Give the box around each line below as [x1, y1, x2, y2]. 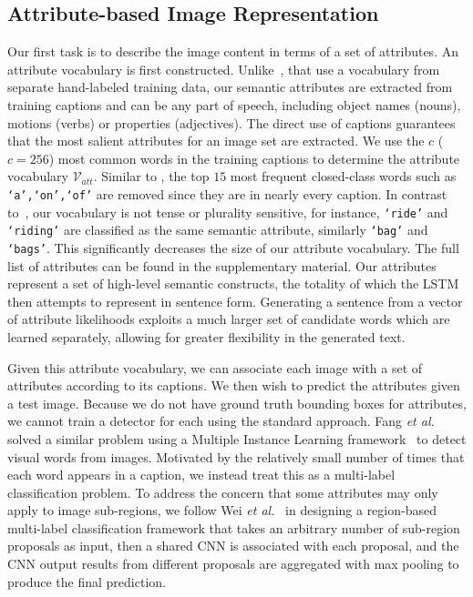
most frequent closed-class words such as [230, 167, 457, 186]
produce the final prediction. [7, 572, 166, 591]
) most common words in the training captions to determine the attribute [48, 148, 460, 167]
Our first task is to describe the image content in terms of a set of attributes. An [7, 42, 458, 61]
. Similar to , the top [93, 167, 210, 186]
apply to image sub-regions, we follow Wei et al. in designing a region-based [7, 501, 437, 520]
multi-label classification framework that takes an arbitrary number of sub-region [7, 518, 460, 537]
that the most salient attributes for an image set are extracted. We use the [7, 131, 425, 150]
